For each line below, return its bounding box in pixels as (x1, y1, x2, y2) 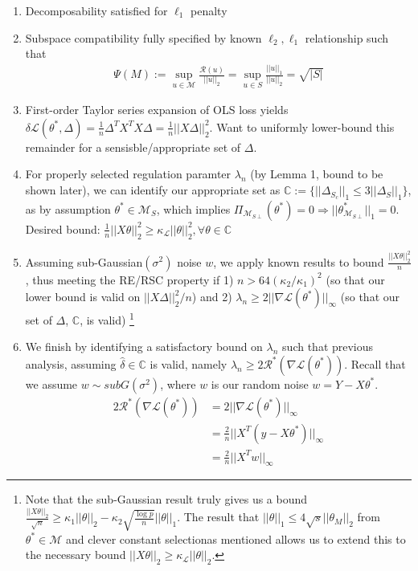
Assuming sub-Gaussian (25, 253, 143, 270)
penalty (191, 2, 227, 18)
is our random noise (211, 375, 309, 392)
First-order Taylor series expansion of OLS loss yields (25, 101, 289, 118)
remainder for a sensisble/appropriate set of (25, 138, 241, 155)
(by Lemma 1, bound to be (250, 165, 383, 182)
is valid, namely (150, 355, 227, 372)
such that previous (282, 338, 374, 355)
